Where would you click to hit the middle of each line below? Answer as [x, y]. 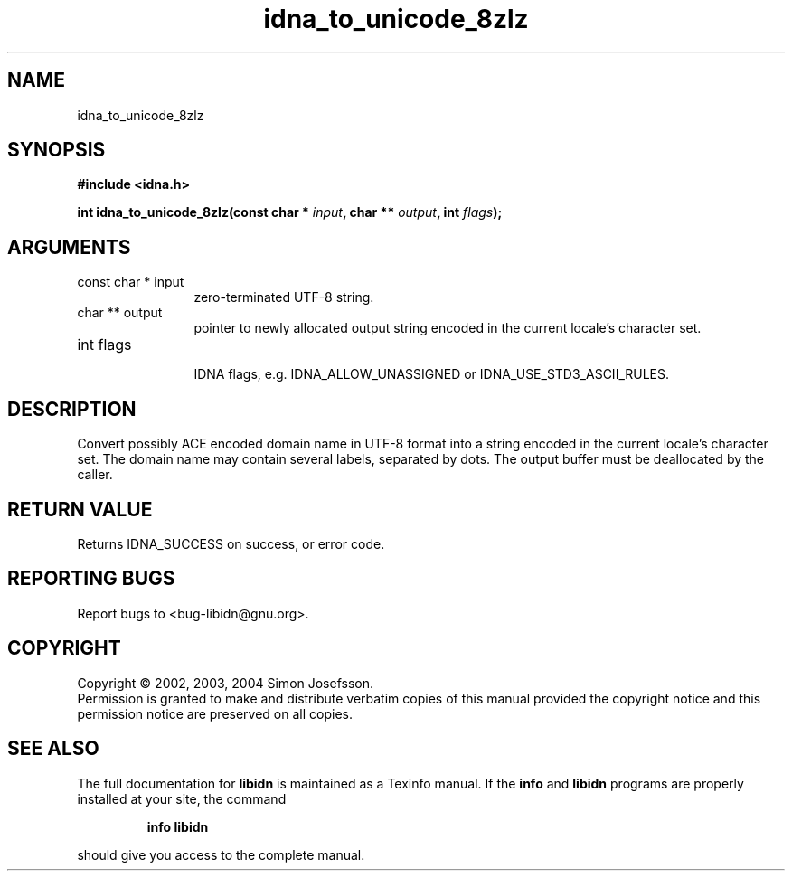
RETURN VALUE [80, 509]
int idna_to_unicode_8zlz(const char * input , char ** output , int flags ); [290, 212]
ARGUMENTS [69, 247]
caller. [95, 475]
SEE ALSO [53, 749]
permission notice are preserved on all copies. [215, 713]
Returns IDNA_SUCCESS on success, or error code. [231, 543]
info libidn [178, 826]
